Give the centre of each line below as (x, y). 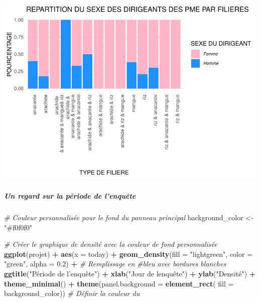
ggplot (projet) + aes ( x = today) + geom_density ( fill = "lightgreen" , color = (128, 254)
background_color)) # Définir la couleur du (72, 293)
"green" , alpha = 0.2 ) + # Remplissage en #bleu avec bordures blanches (115, 264)
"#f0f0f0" (18, 227)
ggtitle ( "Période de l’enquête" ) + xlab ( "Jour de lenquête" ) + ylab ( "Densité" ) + (130, 274)
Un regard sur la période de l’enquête (70, 196)
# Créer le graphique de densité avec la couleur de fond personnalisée (111, 244)
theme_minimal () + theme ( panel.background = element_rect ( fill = (119, 283)
